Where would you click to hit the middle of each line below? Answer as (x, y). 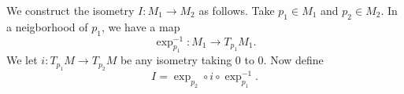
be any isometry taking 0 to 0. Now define (222, 60)
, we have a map (141, 26)
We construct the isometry (70, 10)
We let (22, 60)
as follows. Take (237, 10)
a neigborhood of (47, 26)
